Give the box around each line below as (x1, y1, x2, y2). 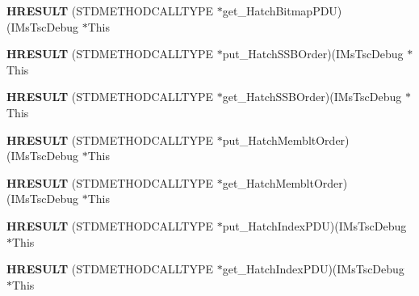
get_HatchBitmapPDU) (222, 2, 342, 19)
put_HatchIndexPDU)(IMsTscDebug (222, 217, 407, 234)
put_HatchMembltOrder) (222, 131, 350, 148)
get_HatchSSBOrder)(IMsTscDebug (222, 88, 402, 105)
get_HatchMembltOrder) (222, 174, 348, 191)
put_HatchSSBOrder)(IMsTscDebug (222, 45, 404, 62)
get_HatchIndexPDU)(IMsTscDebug (222, 260, 404, 277)
